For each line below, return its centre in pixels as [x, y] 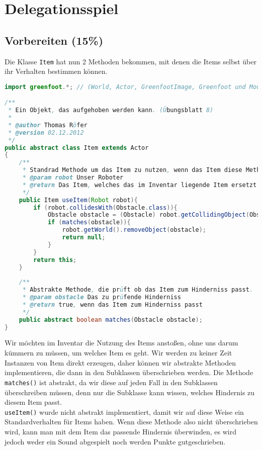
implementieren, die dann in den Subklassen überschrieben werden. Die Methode [129, 372]
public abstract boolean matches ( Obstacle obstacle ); [111, 320]
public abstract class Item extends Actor [77, 148]
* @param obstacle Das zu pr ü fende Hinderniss [102, 297]
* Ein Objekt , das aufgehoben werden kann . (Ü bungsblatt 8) [111, 110]
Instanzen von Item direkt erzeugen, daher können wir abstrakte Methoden [120, 362]
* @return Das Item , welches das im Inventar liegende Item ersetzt [140, 185]
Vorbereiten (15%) [54, 40]
